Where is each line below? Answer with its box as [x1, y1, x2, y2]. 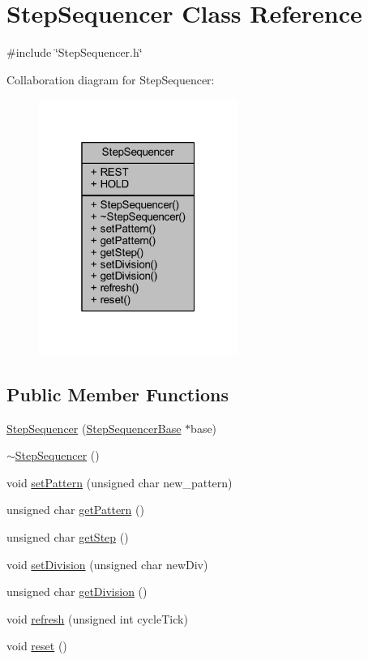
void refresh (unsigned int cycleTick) [6, 610, 188, 627]
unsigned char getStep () [6, 529, 129, 546]
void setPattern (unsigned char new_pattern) [6, 474, 233, 491]
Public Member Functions [6, 381, 229, 406]
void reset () [6, 637, 67, 654]
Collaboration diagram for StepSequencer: [6, 71, 215, 88]
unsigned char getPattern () [6, 501, 144, 518]
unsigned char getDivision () [6, 583, 148, 600]
